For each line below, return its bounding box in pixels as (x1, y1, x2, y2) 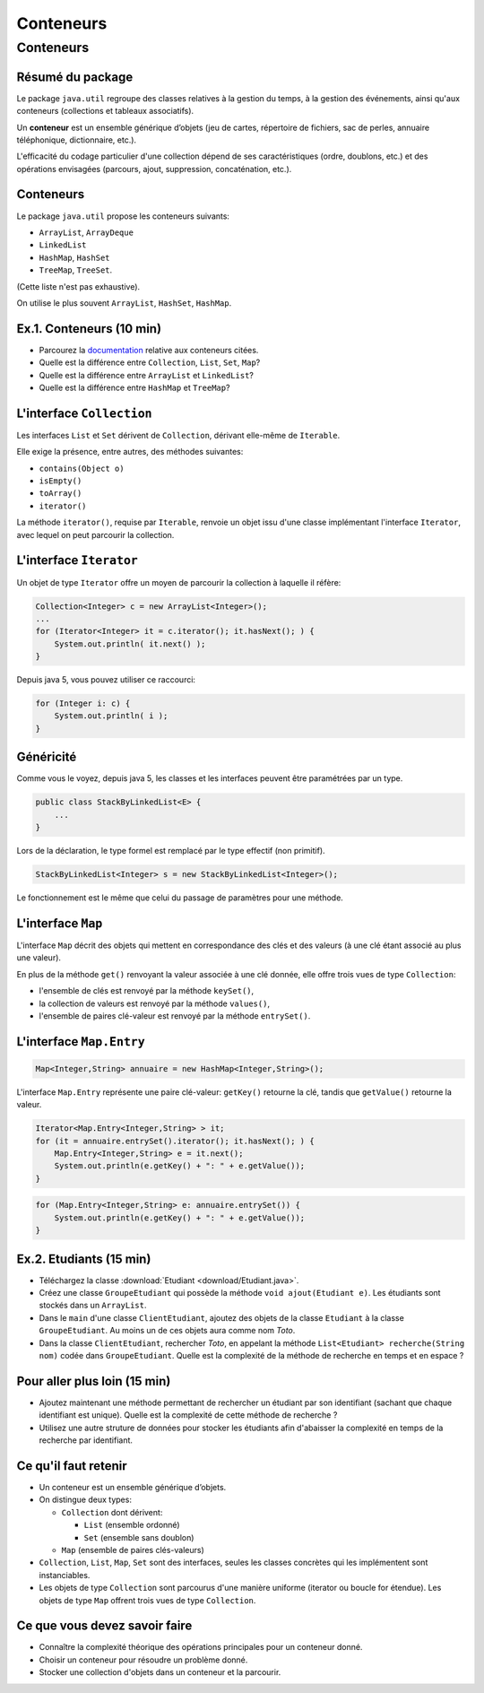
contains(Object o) (39, 463, 125, 473)
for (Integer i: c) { (35, 699, 131, 708)
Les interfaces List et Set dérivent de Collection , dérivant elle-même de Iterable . (16, 430, 341, 440)
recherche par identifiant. (39, 1435, 134, 1446)
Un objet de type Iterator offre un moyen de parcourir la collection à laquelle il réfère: (16, 577, 341, 587)
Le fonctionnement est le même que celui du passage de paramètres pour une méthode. (16, 892, 344, 903)
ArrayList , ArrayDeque (39, 227, 134, 238)
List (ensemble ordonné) (83, 1520, 180, 1531)
